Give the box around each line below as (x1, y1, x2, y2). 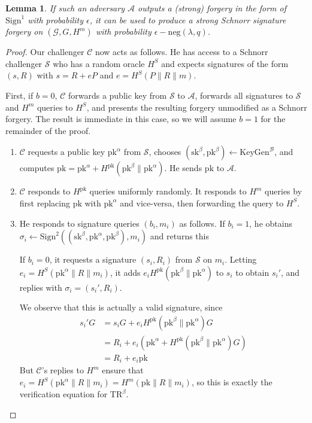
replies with (19, 281, 62, 293)
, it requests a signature (49, 253, 137, 266)
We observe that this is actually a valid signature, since (19, 301, 223, 314)
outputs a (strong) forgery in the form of (138, 2, 287, 14)
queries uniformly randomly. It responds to (89, 185, 247, 197)
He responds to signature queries (19, 217, 140, 229)
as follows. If (179, 217, 225, 229)
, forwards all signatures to (195, 89, 293, 101)
